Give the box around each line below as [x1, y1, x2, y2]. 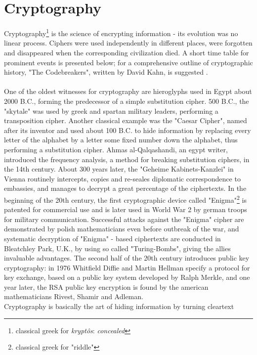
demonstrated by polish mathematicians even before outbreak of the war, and [4, 223, 239, 234]
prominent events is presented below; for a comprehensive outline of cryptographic [4, 57, 253, 67]
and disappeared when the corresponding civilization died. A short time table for [4, 47, 249, 57]
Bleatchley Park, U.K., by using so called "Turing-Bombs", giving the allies [4, 243, 231, 253]
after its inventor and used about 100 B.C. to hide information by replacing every [4, 125, 251, 135]
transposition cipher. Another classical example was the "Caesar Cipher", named [4, 115, 247, 126]
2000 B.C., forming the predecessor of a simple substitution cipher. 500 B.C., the [4, 95, 249, 106]
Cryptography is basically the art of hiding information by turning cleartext [4, 301, 234, 311]
